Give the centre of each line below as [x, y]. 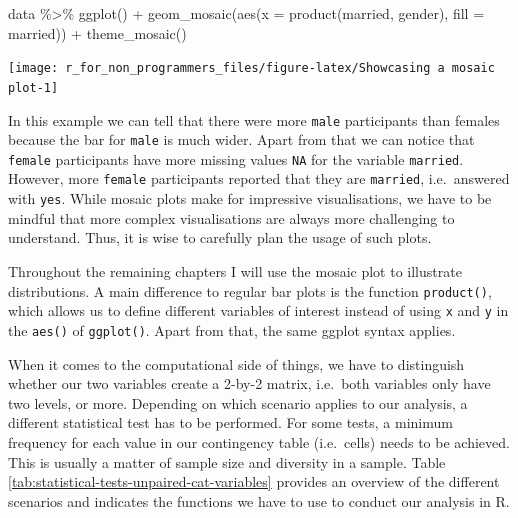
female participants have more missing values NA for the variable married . [236, 158]
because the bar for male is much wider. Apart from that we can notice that [241, 139]
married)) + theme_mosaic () [97, 32]
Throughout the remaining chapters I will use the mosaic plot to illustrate [235, 270]
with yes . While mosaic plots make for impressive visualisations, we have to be [250, 198]
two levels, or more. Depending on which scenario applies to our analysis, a [238, 402]
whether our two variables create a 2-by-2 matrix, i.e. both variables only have [249, 383]
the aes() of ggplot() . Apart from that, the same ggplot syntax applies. [232, 329]
